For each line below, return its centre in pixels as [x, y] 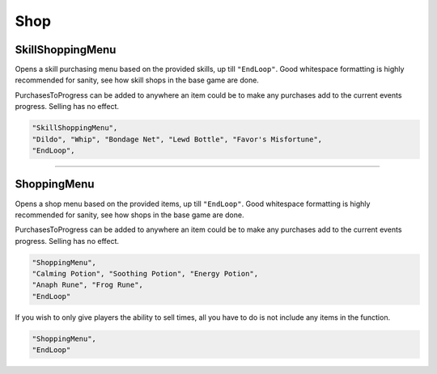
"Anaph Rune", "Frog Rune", [87, 285]
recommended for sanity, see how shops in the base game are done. [129, 215]
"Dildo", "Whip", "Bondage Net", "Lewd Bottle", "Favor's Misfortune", [177, 139]
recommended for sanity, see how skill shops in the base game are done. [137, 80]
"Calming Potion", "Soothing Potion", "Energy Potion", [145, 274]
